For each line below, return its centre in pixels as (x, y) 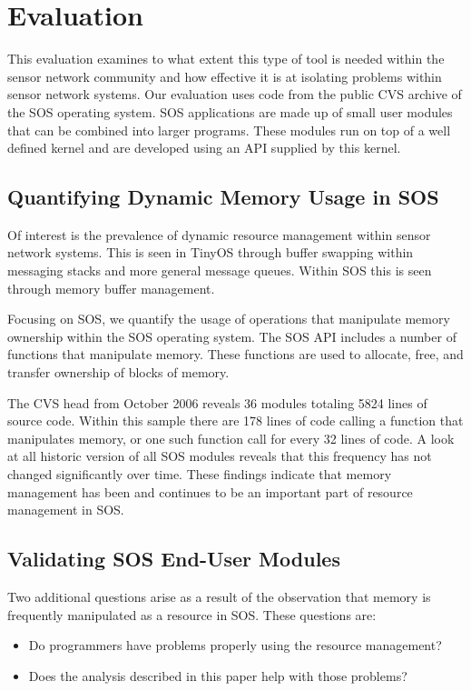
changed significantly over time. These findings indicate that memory (200, 474)
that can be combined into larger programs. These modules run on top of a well (229, 130)
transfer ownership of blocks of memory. (118, 372)
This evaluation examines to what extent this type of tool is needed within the (226, 59)
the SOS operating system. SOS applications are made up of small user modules (230, 111)
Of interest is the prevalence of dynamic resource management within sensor (219, 234)
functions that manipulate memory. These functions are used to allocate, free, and (235, 354)
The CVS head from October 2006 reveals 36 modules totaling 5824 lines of (217, 402)
